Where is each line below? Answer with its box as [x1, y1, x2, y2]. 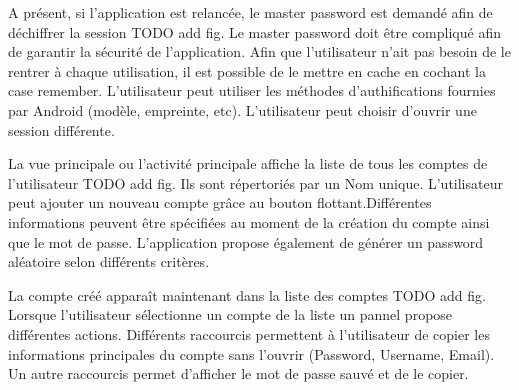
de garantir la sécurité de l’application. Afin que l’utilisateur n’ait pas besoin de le [8, 41, 511, 62]
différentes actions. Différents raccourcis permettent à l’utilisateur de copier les [8, 323, 490, 344]
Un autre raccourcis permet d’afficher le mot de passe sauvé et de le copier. [8, 363, 469, 384]
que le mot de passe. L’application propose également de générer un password [8, 231, 484, 252]
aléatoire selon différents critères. [8, 251, 210, 272]
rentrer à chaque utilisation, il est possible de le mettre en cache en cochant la [8, 60, 486, 81]
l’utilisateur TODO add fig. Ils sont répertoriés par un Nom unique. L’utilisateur [8, 172, 503, 193]
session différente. [8, 119, 115, 140]
